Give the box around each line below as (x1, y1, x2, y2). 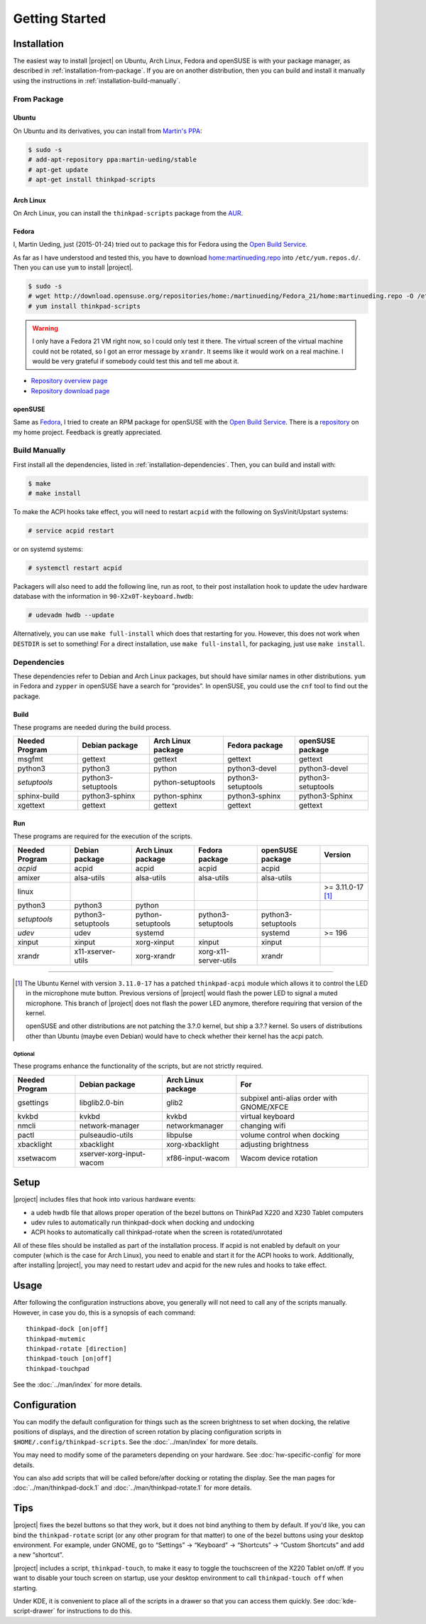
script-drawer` (13, 1607, 56, 1615)
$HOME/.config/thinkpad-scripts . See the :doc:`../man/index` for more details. (13, 1437, 258, 1446)
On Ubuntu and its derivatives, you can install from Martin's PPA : (13, 127, 202, 135)
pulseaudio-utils (79, 1130, 134, 1140)
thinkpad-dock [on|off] (26, 1325, 109, 1333)
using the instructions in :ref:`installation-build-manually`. (13, 76, 181, 85)
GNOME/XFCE (240, 1102, 289, 1112)
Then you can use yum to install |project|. (13, 263, 133, 272)
